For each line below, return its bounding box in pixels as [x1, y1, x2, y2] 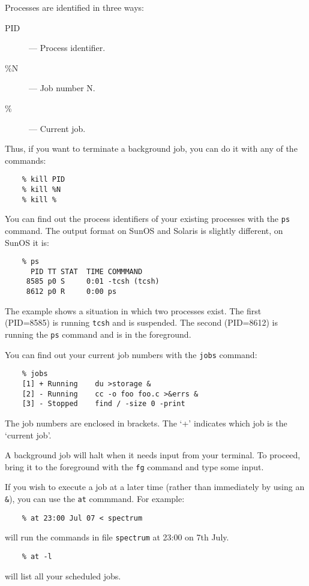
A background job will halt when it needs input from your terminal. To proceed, [5, 449, 301, 461]
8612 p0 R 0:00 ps [26, 287, 117, 296]
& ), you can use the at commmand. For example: [5, 492, 185, 504]
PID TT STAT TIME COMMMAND [30, 267, 143, 276]
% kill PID [22, 175, 65, 184]
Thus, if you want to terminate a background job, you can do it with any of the [5, 142, 298, 155]
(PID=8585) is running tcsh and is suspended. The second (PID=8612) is [5, 316, 278, 329]
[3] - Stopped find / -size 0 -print [22, 399, 185, 408]
